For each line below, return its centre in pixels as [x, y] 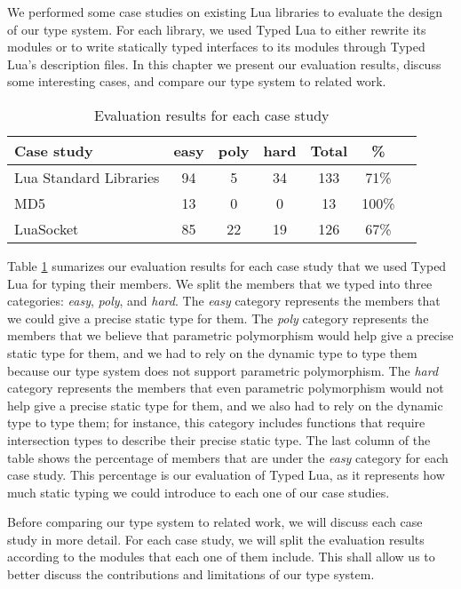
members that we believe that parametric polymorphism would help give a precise [230, 335]
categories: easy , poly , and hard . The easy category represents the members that [224, 301]
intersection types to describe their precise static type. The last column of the [219, 439]
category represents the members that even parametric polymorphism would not [226, 388]
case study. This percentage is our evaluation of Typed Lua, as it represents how [226, 475]
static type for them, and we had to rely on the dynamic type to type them [212, 352]
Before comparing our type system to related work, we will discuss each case [215, 522]
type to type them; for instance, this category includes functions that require [216, 422]
